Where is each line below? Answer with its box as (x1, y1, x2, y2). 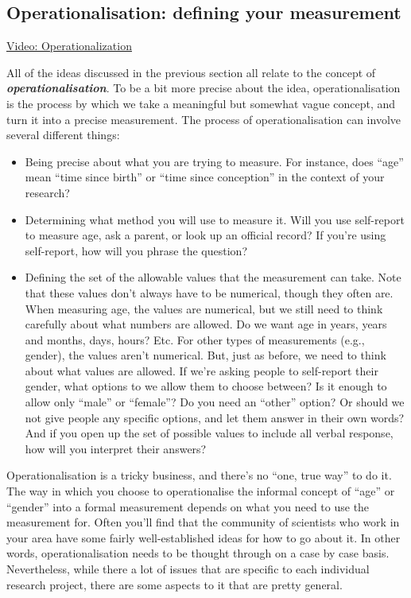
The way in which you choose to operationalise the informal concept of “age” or (6, 483, 395, 499)
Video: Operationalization (6, 37, 132, 54)
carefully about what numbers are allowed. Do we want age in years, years (25, 316, 387, 332)
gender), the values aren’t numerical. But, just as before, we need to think (25, 347, 386, 363)
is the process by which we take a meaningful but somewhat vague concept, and (6, 95, 396, 111)
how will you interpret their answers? (25, 440, 207, 456)
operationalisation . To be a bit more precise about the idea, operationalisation (6, 80, 401, 96)
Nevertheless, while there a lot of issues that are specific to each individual (6, 561, 370, 577)
